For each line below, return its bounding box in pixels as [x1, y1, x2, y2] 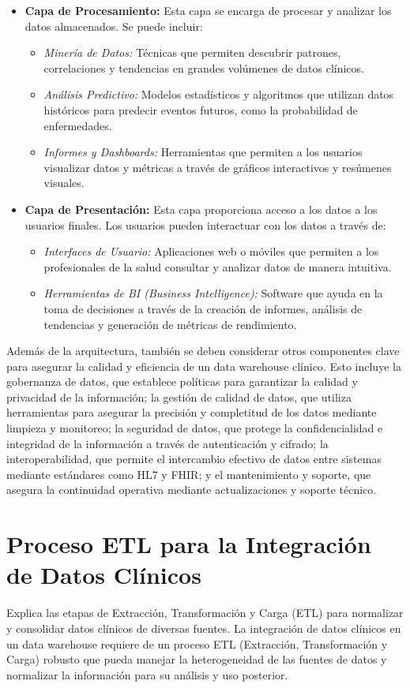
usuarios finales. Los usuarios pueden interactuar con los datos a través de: [24, 216, 386, 233]
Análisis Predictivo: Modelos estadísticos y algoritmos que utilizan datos [43, 86, 394, 103]
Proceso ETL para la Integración [6, 528, 371, 560]
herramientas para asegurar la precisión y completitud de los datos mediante [6, 404, 377, 421]
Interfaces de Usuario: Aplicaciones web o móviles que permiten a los [43, 243, 379, 260]
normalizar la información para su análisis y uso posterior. [6, 666, 288, 682]
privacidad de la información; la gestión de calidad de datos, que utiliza [6, 388, 352, 405]
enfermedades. [43, 117, 112, 133]
